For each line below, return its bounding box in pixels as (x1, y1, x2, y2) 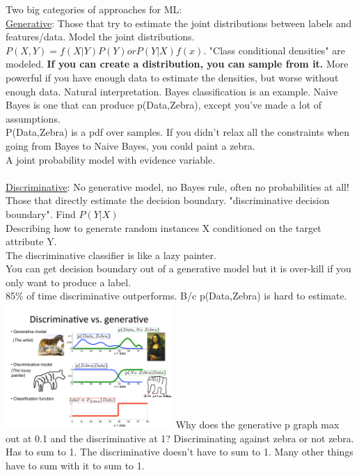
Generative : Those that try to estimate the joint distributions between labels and (6, 15, 352, 30)
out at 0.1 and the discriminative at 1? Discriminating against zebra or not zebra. (6, 430, 354, 445)
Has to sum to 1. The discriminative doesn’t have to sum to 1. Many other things (6, 444, 353, 459)
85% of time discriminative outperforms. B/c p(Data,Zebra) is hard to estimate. (6, 288, 347, 303)
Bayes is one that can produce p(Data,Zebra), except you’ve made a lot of (6, 98, 322, 112)
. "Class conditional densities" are (203, 42, 345, 57)
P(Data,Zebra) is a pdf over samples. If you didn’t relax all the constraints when (6, 125, 350, 139)
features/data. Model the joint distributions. (6, 29, 195, 44)
